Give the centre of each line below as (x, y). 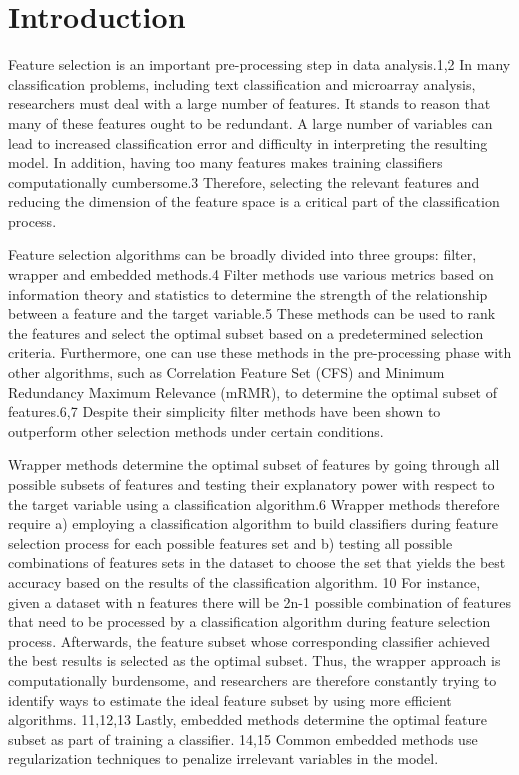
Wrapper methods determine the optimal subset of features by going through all (254, 464)
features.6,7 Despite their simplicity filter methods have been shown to (224, 411)
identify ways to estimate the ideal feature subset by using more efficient (230, 699)
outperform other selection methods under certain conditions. (196, 430)
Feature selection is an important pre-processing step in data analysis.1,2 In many (259, 64)
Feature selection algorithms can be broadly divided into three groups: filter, (242, 254)
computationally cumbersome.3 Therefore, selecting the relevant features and (244, 181)
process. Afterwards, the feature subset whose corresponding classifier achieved (249, 640)
